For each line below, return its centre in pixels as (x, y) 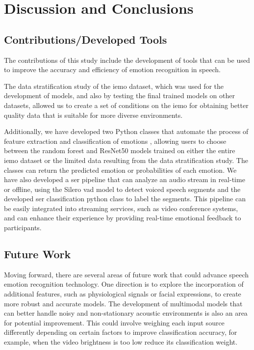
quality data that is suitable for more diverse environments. (93, 115)
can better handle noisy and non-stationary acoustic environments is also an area (126, 313)
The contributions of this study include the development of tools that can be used (127, 60)
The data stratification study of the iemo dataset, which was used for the (114, 86)
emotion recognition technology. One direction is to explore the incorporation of (124, 284)
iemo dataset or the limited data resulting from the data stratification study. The (126, 160)
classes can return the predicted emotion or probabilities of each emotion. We (120, 170)
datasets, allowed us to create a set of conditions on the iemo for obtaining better (126, 105)
